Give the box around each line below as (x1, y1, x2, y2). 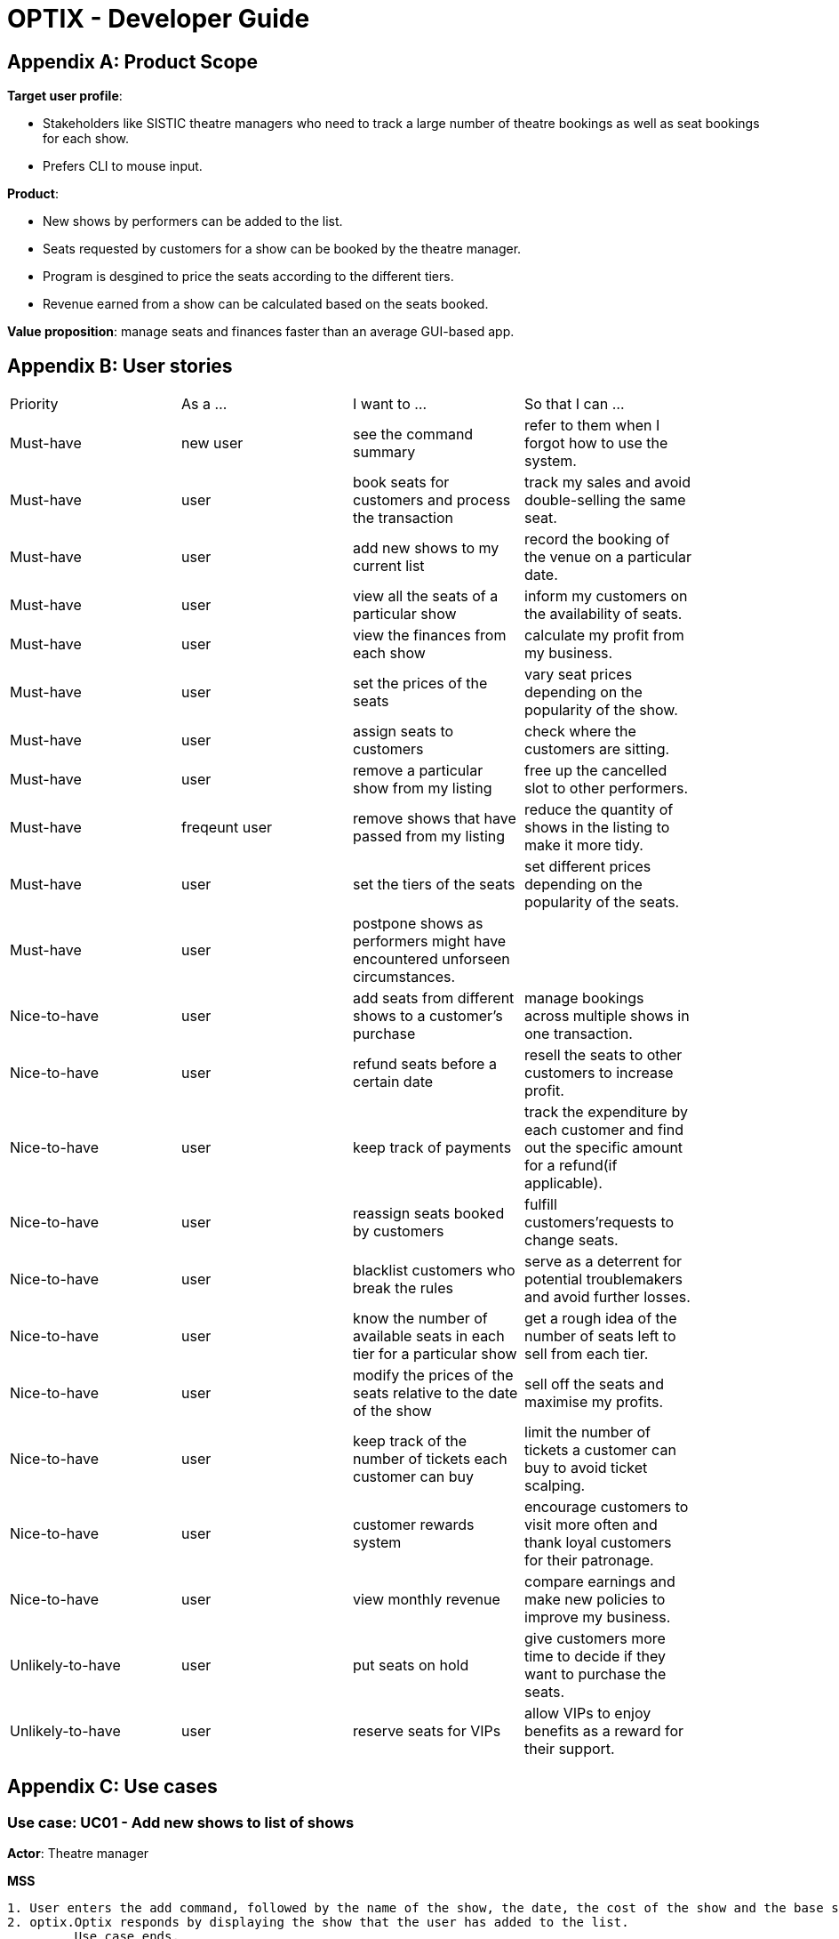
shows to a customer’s (353, 1007, 503, 1026)
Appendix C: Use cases (7, 1775, 218, 1798)
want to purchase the (524, 1665, 667, 1684)
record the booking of (524, 530, 670, 549)
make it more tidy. (524, 836, 643, 855)
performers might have (353, 932, 507, 951)
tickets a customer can (524, 1441, 676, 1460)
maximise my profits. (524, 1393, 664, 1412)
